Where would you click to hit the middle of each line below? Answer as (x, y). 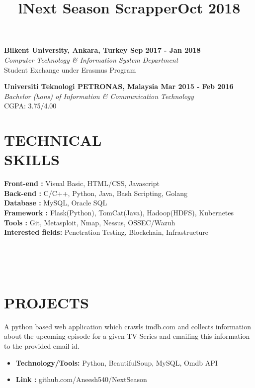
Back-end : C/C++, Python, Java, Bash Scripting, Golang (96, 193)
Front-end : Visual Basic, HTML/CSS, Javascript (82, 183)
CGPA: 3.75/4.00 (30, 106)
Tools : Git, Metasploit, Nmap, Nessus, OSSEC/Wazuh (90, 222)
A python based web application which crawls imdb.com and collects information (127, 326)
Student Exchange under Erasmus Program (70, 69)
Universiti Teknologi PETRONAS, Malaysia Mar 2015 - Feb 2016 (119, 86)
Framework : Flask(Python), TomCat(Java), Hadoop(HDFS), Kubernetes (119, 213)
